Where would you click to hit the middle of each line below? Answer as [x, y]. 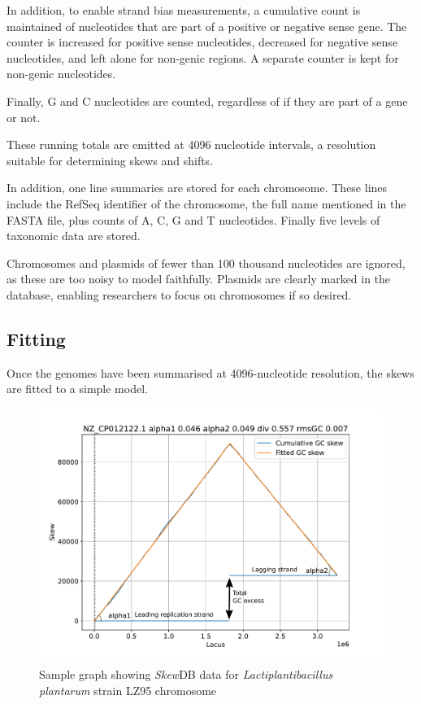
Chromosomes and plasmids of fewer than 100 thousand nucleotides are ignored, [206, 262]
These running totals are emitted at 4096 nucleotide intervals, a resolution [191, 144]
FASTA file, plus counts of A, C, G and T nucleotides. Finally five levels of [193, 219]
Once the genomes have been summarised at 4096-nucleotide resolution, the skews [210, 372]
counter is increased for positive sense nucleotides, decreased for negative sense [202, 42]
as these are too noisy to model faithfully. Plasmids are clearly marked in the [199, 279]
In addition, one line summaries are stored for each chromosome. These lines [197, 188]
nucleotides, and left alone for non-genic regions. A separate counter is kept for [203, 57]
